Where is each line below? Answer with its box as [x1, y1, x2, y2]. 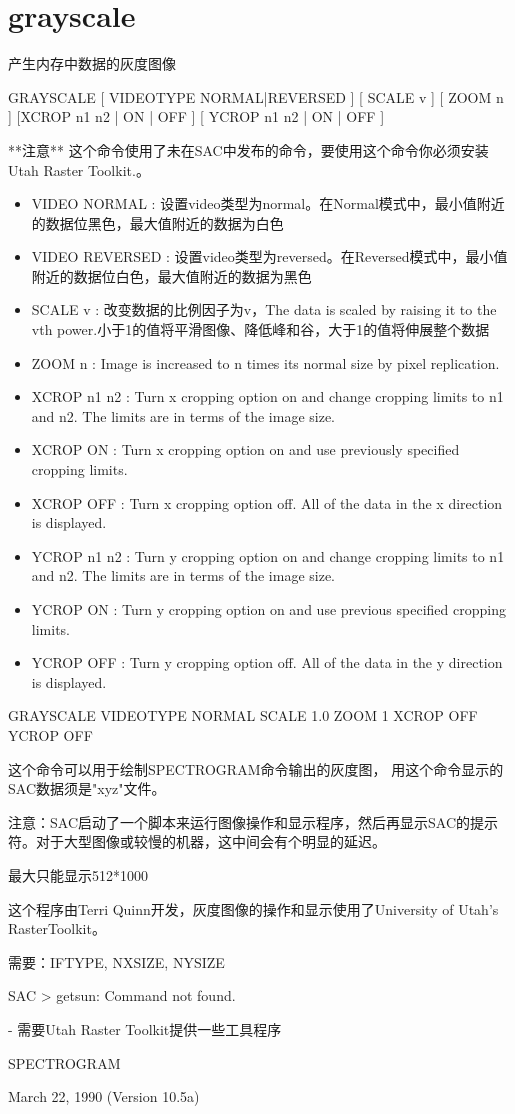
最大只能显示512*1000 [8, 864, 148, 885]
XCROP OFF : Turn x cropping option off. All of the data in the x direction [31, 492, 503, 513]
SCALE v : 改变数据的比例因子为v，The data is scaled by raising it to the [31, 299, 497, 320]
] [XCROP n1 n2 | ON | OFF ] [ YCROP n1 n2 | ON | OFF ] [8, 106, 385, 127]
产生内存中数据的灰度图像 [8, 53, 176, 74]
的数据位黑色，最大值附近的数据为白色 [31, 212, 284, 233]
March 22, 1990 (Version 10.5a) [8, 1086, 200, 1107]
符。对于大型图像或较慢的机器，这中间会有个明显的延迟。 [8, 831, 386, 852]
